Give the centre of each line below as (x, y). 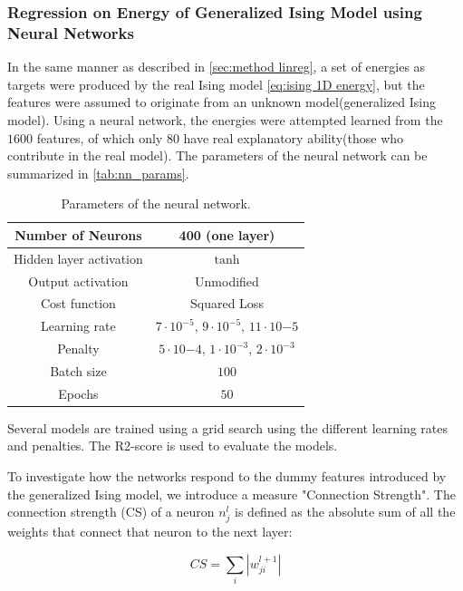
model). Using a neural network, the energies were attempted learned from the (225, 119)
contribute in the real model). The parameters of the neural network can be (217, 155)
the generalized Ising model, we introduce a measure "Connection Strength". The (231, 494)
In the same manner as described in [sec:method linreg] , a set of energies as (217, 67)
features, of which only (100, 137)
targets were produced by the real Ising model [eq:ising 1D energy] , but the (216, 84)
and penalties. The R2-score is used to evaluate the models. (173, 446)
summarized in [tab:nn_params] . (98, 173)
